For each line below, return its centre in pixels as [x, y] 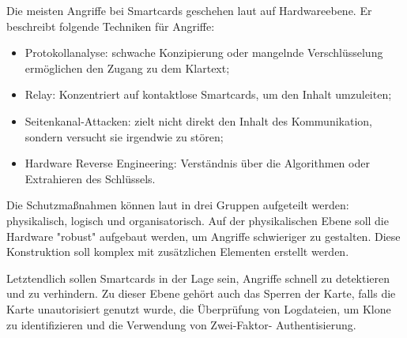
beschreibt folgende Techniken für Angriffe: [111, 26]
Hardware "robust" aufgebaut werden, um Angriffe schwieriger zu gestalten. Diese [203, 236]
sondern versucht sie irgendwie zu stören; [124, 136]
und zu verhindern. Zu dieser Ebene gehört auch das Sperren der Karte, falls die [201, 293]
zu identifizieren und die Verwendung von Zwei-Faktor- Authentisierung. [181, 324]
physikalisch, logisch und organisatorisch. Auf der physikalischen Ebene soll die [198, 220]
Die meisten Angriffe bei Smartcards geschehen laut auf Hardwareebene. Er [189, 10]
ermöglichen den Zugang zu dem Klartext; [127, 68]
